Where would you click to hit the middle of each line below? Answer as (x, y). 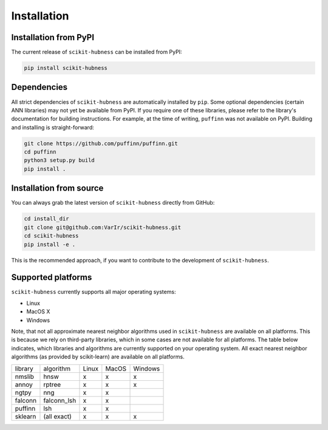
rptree (52, 384)
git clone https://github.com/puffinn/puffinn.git (101, 143)
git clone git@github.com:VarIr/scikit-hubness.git (103, 227)
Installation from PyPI (53, 37)
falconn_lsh (60, 400)
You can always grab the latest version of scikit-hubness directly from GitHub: (113, 203)
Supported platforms (52, 277)
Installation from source (57, 188)
